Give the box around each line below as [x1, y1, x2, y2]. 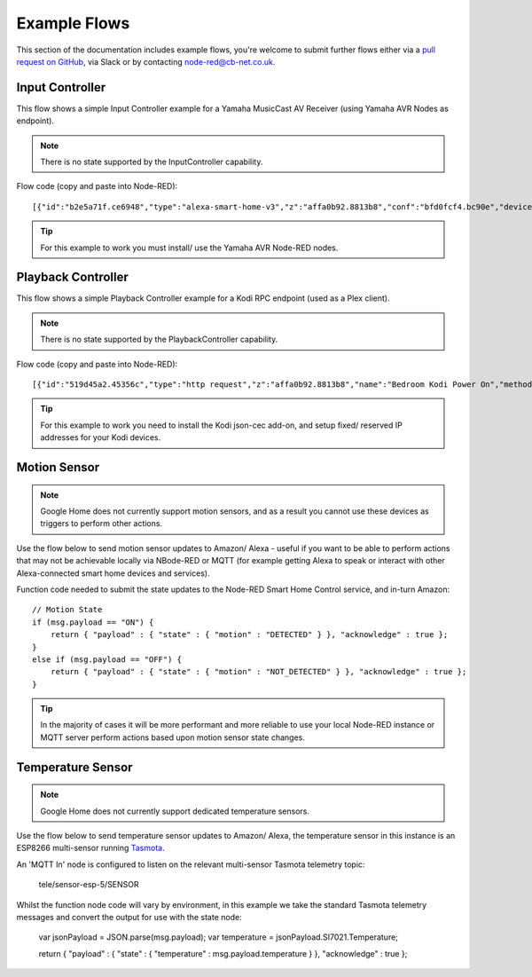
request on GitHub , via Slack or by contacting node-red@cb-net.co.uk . [16, 56, 276, 67]
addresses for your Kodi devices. [40, 432, 161, 443]
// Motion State [32, 604, 103, 615]
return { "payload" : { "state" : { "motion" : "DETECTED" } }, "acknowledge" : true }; [50, 630, 449, 640]
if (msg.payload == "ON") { [32, 617, 154, 627]
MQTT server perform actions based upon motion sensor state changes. [40, 732, 306, 743]
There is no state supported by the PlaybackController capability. [40, 334, 278, 345]
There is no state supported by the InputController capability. [40, 156, 263, 168]
